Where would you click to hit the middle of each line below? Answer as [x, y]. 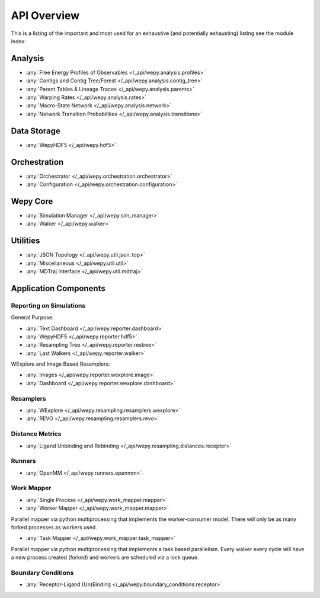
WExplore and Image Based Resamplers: [60, 364]
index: [18, 41]
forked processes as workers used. [54, 527]
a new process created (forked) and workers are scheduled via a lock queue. [105, 558]
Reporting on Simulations [48, 305]
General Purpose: [32, 318]
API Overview [45, 15]
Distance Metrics [36, 434]
